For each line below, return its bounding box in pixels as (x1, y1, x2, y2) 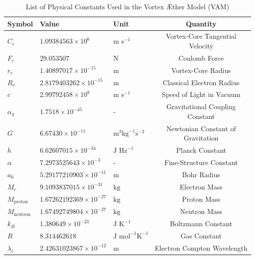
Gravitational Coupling (166, 101, 236, 112)
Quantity (185, 18, 217, 28)
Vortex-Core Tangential (166, 31, 236, 41)
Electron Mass (179, 181, 223, 191)
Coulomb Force (178, 52, 224, 63)
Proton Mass (182, 193, 221, 204)
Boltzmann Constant (170, 218, 232, 229)
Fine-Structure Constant (164, 157, 238, 167)
